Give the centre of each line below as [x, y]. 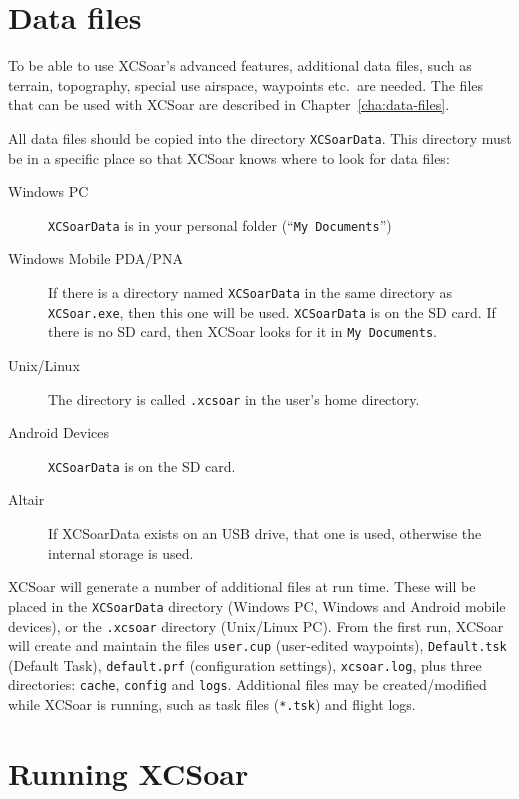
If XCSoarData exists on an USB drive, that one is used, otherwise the [265, 533]
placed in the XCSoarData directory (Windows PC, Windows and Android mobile [257, 605]
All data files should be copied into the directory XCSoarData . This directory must [260, 137]
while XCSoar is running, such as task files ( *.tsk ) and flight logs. [212, 704]
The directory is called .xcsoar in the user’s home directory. [234, 398]
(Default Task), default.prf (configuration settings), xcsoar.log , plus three [245, 664]
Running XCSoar [128, 772]
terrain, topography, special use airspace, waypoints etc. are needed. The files [246, 84]
